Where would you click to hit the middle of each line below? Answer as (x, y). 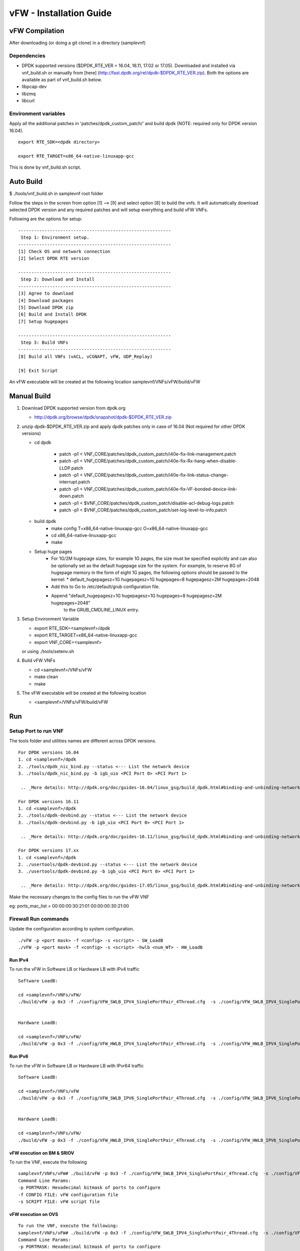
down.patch (71, 496)
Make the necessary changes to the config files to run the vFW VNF (79, 897)
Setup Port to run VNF (36, 731)
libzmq (29, 94)
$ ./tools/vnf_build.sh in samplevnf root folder (56, 194)
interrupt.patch (74, 482)
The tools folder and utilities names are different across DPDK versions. (83, 741)
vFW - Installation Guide (60, 13)
